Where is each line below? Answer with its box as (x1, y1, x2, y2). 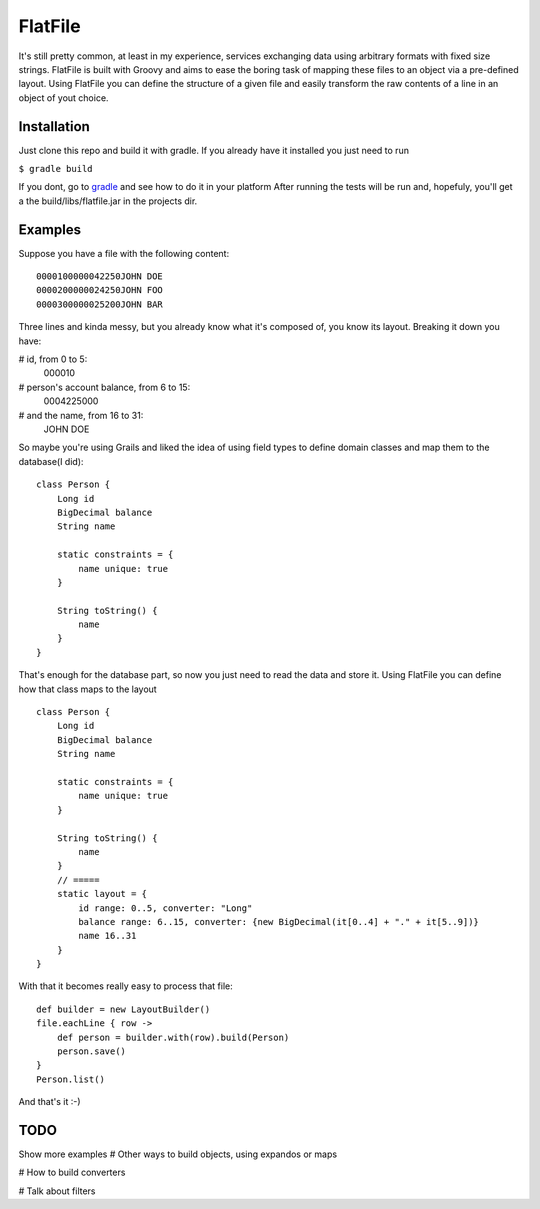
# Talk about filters (18, 1185, 96, 1197)
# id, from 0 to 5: (18, 353, 88, 365)
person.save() (56, 1046, 127, 1057)
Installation (18, 118, 90, 135)
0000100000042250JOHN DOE (36, 271, 164, 282)
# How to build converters (18, 1166, 126, 1179)
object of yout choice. (18, 91, 109, 104)
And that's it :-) (18, 1096, 81, 1108)
